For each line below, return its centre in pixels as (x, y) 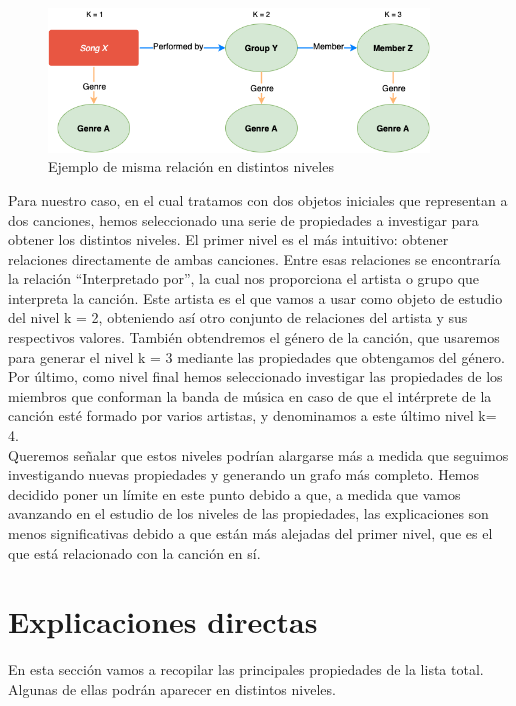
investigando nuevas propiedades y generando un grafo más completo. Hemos (244, 474)
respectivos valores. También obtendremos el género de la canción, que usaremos (254, 337)
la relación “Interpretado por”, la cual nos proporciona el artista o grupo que (244, 278)
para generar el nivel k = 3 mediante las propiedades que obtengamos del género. (257, 356)
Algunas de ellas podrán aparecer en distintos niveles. (172, 688)
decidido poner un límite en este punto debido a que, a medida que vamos (234, 493)
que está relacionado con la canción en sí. (134, 552)
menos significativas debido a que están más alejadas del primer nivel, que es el (250, 533)
